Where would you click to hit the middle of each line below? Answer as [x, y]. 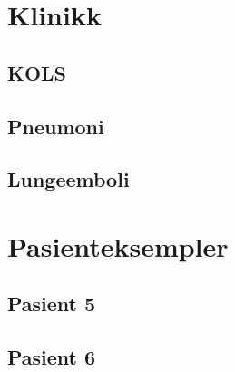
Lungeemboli [69, 179]
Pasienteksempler [118, 245]
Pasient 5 [52, 303]
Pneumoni [56, 126]
